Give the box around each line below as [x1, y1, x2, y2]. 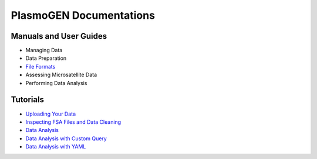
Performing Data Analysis [25, 79, 87, 86]
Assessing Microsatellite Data [25, 71, 97, 79]
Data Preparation [25, 55, 67, 62]
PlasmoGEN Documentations [11, 9, 156, 22]
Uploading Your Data [25, 110, 76, 117]
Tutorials [11, 94, 44, 105]
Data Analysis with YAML [25, 143, 86, 150]
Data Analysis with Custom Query [25, 135, 107, 142]
